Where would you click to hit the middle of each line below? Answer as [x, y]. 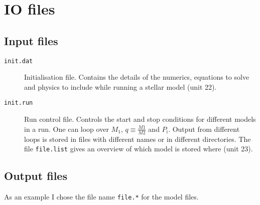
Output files [36, 176]
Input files [31, 40]
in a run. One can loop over [67, 129]
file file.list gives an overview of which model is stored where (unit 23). [139, 149]
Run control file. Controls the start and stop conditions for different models [140, 119]
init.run [19, 103]
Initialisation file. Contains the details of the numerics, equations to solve [137, 77]
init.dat [19, 61]
